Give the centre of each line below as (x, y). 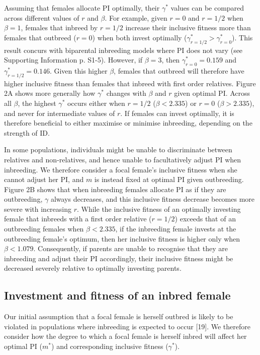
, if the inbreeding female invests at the (176, 229)
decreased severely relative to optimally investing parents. (93, 268)
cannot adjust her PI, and (44, 179)
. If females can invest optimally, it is (177, 113)
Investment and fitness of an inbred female (117, 295)
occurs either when (96, 103)
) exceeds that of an (205, 219)
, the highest (37, 103)
